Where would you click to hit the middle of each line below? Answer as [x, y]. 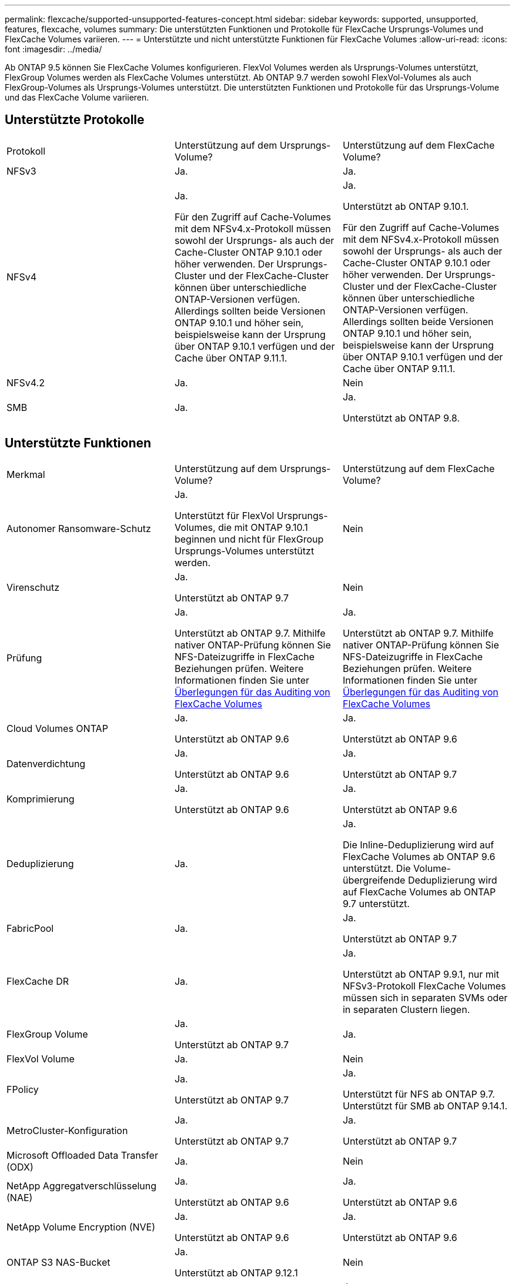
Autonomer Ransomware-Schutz [79, 528]
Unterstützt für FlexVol [224, 515]
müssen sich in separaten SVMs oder [425, 997]
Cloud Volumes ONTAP [57, 728]
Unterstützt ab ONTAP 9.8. [401, 418]
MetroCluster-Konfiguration [67, 1130]
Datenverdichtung [46, 763]
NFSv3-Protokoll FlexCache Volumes [424, 986]
